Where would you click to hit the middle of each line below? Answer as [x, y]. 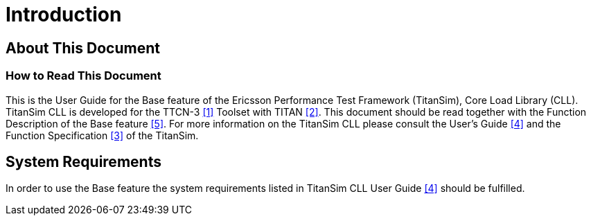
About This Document [83, 48]
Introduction [64, 15]
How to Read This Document [83, 76]
